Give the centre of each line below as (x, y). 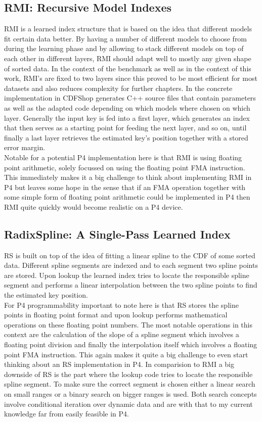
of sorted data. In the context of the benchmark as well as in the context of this (128, 68)
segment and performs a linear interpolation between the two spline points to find (131, 285)
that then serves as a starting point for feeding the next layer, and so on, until (125, 128)
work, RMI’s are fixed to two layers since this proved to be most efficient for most (131, 78)
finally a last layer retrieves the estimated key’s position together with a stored (126, 137)
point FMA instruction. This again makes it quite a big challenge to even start (126, 354)
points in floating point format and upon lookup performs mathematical (116, 315)
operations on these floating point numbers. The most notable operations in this (128, 324)
